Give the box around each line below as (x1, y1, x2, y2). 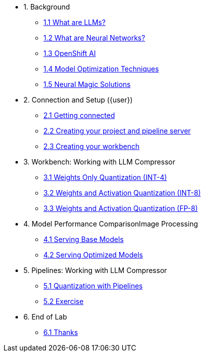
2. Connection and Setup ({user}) (23, 95, 133, 104)
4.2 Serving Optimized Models (43, 250, 143, 259)
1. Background (23, 2, 70, 11)
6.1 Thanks (43, 328, 78, 336)
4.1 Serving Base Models (43, 235, 124, 243)
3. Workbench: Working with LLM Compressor (23, 157, 176, 166)
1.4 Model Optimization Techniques (43, 64, 159, 73)
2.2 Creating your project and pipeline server (43, 126, 191, 135)
